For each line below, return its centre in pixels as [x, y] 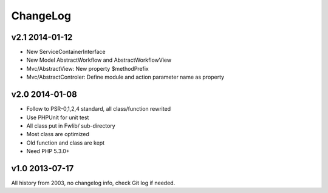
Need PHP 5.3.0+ [48, 151]
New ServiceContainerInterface [66, 52]
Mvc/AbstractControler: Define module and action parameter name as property [125, 77]
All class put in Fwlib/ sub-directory [71, 126]
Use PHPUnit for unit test [58, 117]
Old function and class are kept [66, 143]
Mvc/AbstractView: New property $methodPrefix [87, 68]
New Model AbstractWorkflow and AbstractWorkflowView [99, 60]
